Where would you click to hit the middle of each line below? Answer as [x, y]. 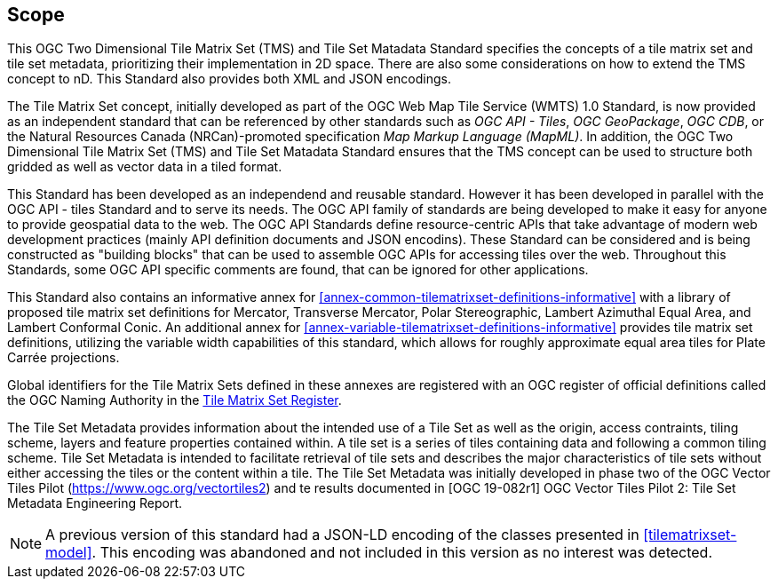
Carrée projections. [64, 358]
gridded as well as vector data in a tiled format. [145, 167]
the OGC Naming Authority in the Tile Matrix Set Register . [175, 400]
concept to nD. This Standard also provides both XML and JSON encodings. [229, 79]
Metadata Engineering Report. [95, 503]
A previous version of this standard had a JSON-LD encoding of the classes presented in [342, 535]
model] [69, 553]
